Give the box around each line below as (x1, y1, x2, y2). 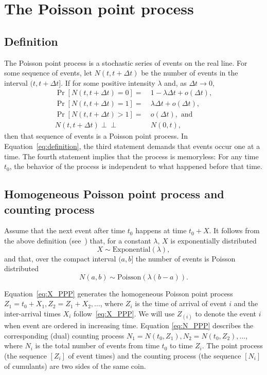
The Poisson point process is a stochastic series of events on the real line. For (4, 57, 247, 68)
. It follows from (209, 225, 260, 236)
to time (169, 340, 193, 351)
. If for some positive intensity (61, 77, 155, 88)
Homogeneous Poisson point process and (4, 186, 224, 202)
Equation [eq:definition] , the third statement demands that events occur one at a (4, 141, 260, 152)
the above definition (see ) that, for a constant (4, 235, 151, 246)
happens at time (135, 225, 187, 236)
